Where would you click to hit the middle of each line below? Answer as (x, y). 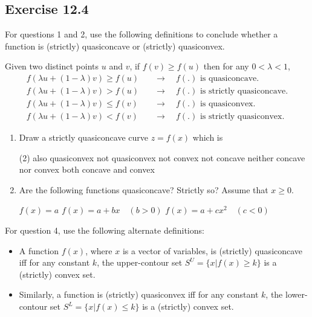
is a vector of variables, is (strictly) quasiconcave (213, 250)
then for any (226, 66)
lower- (296, 294)
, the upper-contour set (140, 262)
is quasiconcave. (229, 78)
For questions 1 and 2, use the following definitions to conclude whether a (141, 34)
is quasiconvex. (228, 104)
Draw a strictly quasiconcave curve (83, 137)
